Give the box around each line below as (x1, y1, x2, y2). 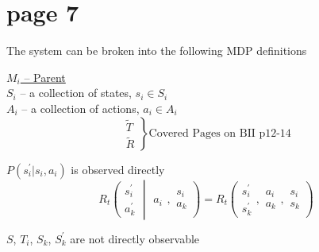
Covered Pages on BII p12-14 (148, 127, 291, 139)
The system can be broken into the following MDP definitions (6, 42, 307, 59)
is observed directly (71, 161, 165, 177)
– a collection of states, (20, 84, 132, 101)
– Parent (24, 68, 66, 85)
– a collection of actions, (21, 99, 140, 116)
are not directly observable (70, 230, 200, 246)
